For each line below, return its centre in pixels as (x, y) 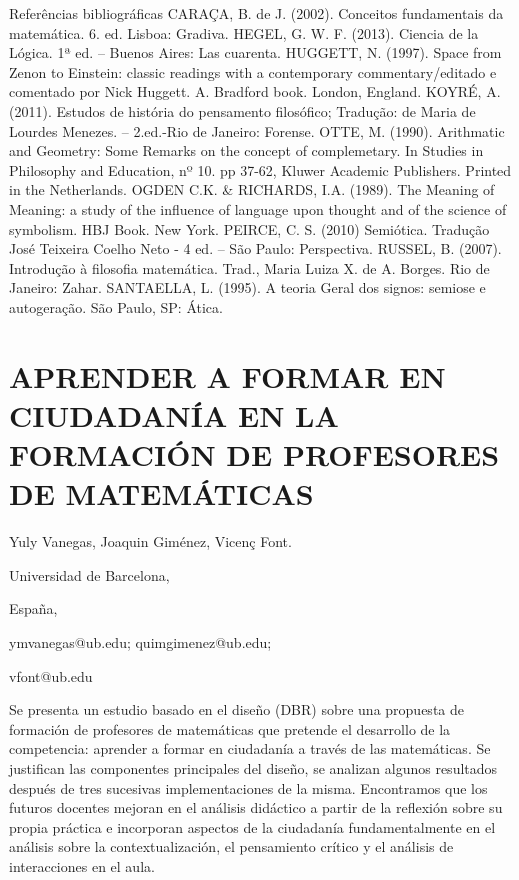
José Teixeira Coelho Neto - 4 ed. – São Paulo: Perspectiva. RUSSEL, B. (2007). (255, 248)
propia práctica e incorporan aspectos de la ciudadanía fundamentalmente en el (252, 826)
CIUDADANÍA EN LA (174, 414)
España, (33, 608)
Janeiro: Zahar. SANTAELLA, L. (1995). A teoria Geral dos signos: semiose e (247, 287)
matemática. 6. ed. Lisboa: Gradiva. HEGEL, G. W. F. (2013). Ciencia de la (244, 32)
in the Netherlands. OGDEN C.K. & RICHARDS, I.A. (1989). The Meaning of (252, 189)
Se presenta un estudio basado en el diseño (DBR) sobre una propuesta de (236, 709)
